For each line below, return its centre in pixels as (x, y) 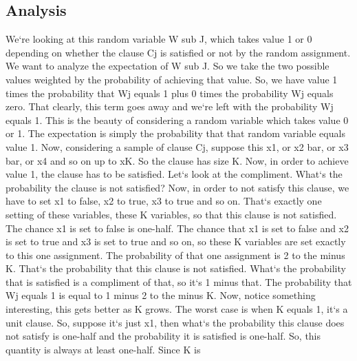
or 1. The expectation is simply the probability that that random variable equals (175, 133)
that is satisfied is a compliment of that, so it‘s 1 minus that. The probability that (179, 281)
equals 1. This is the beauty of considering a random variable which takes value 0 (177, 120)
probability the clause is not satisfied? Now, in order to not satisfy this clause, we (177, 187)
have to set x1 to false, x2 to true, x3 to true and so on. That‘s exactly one (164, 201)
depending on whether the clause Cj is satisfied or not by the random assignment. (178, 52)
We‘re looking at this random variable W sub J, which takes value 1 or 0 (159, 39)
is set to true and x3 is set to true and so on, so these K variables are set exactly (176, 241)
